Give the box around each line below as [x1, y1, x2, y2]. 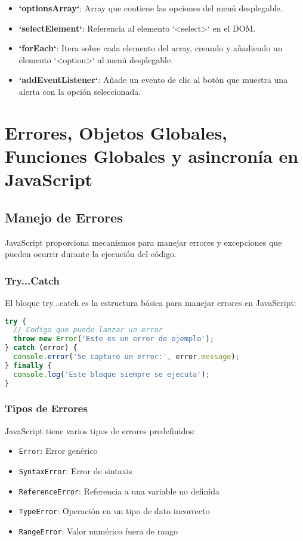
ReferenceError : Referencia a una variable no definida [18, 484, 219, 497]
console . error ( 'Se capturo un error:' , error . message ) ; [13, 353, 240, 361]
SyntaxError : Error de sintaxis [18, 464, 132, 477]
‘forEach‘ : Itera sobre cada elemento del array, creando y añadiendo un [18, 42, 283, 54]
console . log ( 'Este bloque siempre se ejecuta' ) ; [13, 370, 210, 379]
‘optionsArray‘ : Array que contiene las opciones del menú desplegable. [18, 2, 283, 14]
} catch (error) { [5, 344, 78, 353]
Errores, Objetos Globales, [5, 120, 228, 144]
